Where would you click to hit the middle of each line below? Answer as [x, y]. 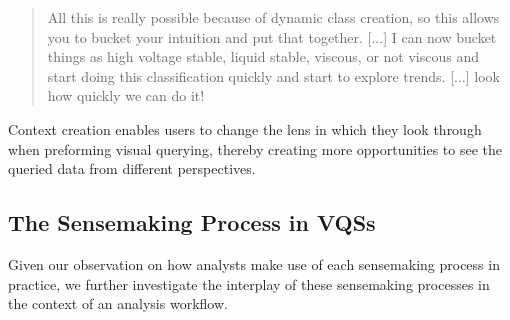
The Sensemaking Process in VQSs [192, 222]
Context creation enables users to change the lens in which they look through [245, 128]
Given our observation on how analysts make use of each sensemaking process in [254, 263]
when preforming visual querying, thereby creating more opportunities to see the [255, 148]
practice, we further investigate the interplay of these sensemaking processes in [249, 283]
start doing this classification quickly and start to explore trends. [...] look [273, 75]
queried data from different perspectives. [132, 168]
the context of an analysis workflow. [118, 303]
